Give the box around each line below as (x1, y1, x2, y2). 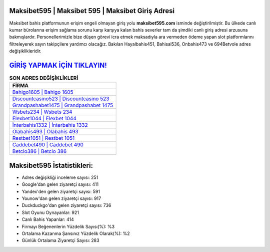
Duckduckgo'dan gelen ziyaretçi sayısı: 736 (21, 202, 111, 208)
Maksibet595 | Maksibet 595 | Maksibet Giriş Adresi (9, 7, 175, 15)
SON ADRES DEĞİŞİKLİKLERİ (9, 75, 78, 82)
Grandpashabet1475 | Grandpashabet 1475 (12, 102, 113, 109)
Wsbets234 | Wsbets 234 (12, 108, 72, 115)
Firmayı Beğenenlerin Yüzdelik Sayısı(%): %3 (21, 223, 115, 229)
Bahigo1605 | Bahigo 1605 (12, 89, 73, 96)
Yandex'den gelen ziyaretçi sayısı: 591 (21, 188, 100, 194)
